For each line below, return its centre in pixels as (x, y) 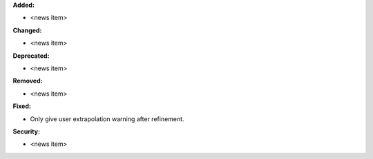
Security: (27, 131)
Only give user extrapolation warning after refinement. (107, 119)
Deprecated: (31, 56)
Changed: (27, 30)
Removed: (28, 81)
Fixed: (22, 106)
